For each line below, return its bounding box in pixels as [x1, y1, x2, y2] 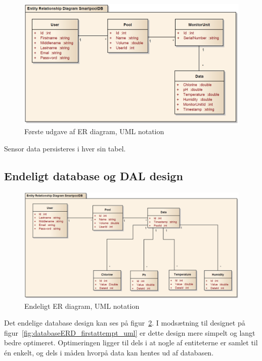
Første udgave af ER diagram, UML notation [24, 126, 164, 137]
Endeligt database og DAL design [4, 168, 183, 183]
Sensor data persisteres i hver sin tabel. [4, 143, 126, 153]
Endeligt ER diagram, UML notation [24, 300, 140, 311]
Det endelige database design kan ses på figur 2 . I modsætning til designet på [4, 317, 245, 328]
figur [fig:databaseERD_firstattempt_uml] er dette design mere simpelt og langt [4, 327, 255, 338]
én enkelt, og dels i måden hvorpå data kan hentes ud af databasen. [4, 347, 214, 357]
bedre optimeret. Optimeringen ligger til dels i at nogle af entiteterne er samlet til [4, 337, 258, 348]
